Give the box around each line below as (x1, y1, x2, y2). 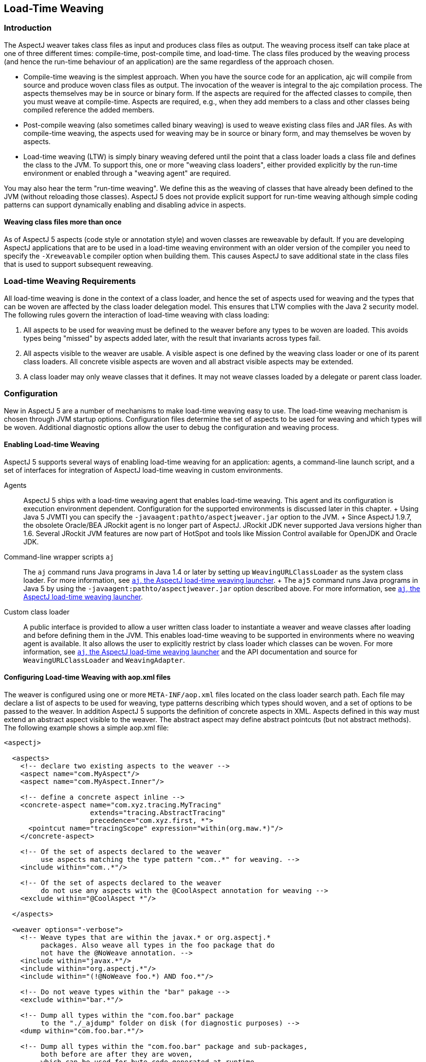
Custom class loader (4, 607, 70, 616)
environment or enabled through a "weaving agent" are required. (23, 168, 231, 177)
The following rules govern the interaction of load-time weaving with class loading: (4, 310, 269, 319)
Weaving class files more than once (4, 218, 122, 226)
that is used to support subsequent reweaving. (4, 260, 153, 269)
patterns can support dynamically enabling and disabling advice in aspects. (4, 200, 246, 209)
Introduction (4, 23, 52, 33)
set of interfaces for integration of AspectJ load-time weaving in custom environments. (4, 466, 283, 474)
